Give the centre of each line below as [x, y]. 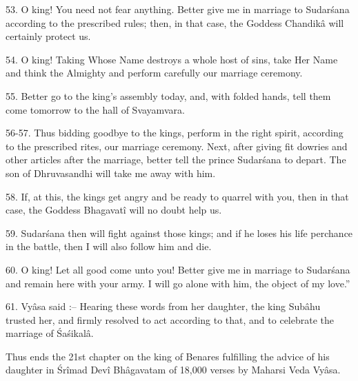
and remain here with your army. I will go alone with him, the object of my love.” [178, 283]
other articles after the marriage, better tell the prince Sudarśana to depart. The [176, 159]
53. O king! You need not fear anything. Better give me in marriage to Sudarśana [178, 9]
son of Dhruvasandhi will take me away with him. [111, 173]
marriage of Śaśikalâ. [50, 333]
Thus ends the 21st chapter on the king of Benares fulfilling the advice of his [168, 356]
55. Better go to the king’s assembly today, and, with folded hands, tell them [168, 95]
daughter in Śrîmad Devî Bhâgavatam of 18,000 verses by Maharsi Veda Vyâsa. [173, 370]
